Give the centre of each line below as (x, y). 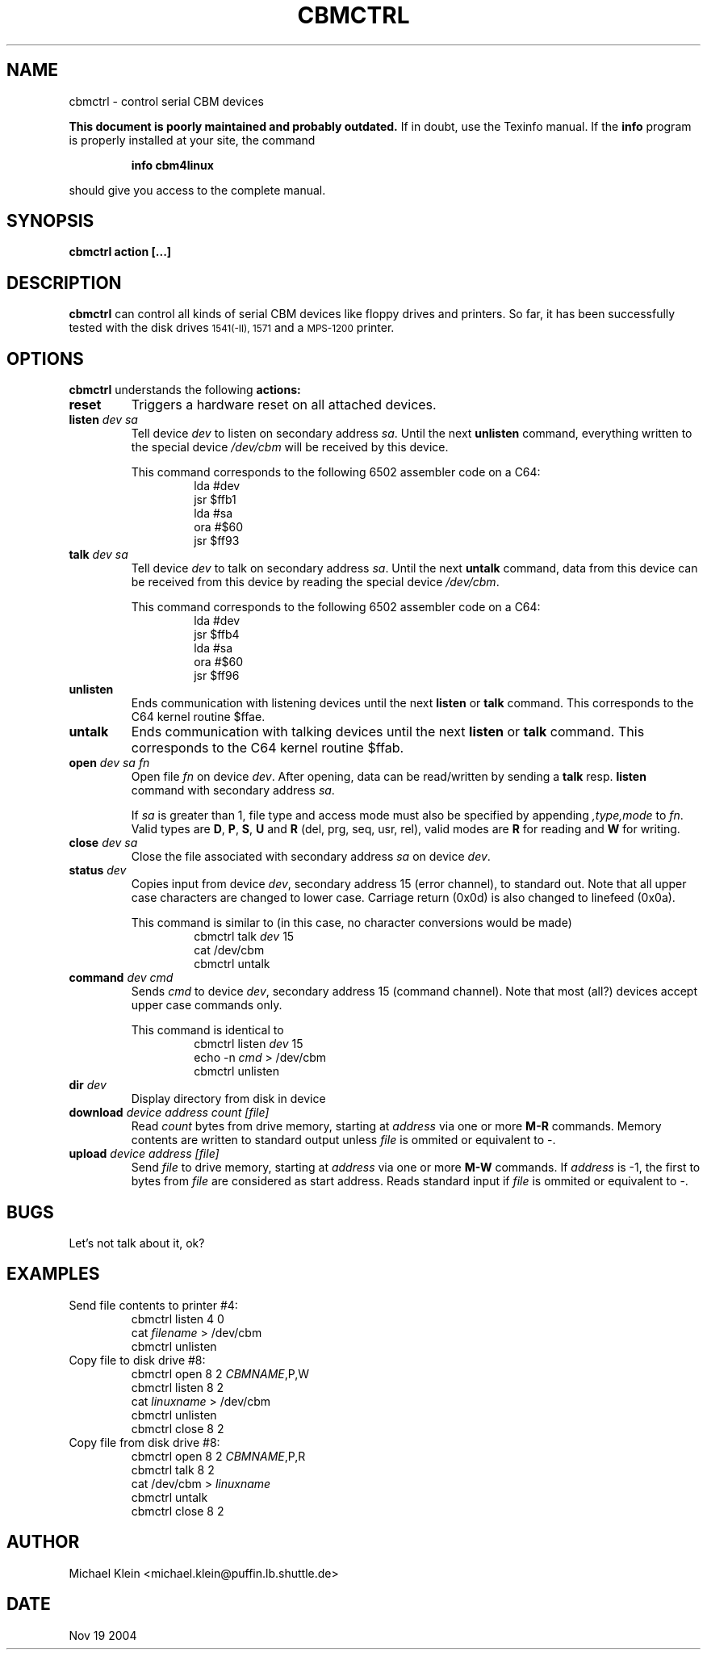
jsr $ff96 (217, 676)
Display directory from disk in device (228, 1099)
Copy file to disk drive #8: (137, 1360)
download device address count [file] (169, 1113)
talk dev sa (98, 555)
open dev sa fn (109, 763)
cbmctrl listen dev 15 (249, 1044)
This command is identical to (207, 1030)
